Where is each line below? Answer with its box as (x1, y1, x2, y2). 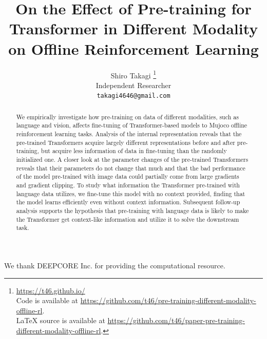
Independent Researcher (96, 79, 171, 90)
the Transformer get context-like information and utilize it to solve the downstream (16, 215, 239, 223)
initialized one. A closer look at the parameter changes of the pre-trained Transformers (16, 155, 249, 164)
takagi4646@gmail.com (97, 92, 170, 100)
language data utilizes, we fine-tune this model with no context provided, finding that (16, 189, 245, 198)
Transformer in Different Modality (9, 18, 258, 39)
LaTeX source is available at (16, 315, 105, 326)
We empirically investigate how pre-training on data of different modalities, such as (16, 112, 239, 121)
